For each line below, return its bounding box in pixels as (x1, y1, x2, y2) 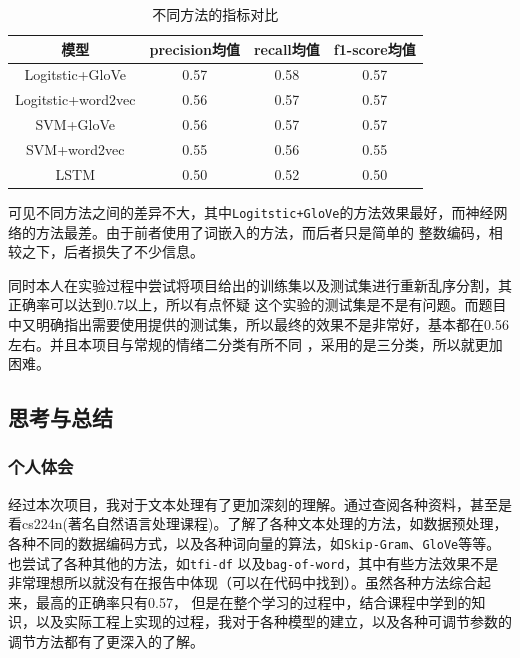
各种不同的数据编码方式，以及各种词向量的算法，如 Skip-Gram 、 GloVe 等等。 (8, 532, 501, 553)
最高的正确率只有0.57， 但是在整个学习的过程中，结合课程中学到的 (35, 591, 472, 612)
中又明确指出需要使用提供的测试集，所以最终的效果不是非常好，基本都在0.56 (8, 313, 509, 334)
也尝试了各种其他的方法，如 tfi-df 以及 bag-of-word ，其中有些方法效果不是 (8, 552, 499, 573)
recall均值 (253, 38, 320, 59)
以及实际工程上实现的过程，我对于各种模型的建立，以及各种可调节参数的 (35, 611, 512, 632)
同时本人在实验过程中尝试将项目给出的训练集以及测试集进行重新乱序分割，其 (8, 274, 512, 295)
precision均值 (149, 38, 240, 59)
